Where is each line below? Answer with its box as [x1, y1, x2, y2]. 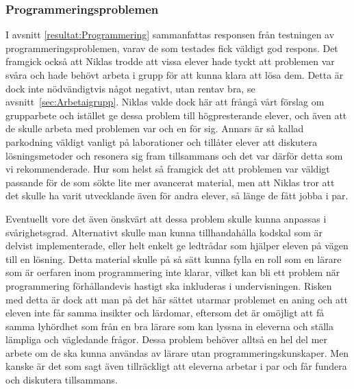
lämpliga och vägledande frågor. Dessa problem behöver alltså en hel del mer [5, 332, 327, 347]
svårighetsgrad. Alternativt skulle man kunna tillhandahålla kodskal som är [5, 225, 323, 239]
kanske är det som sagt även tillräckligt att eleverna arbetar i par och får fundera [5, 359, 347, 373]
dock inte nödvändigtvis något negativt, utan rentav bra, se [5, 81, 255, 95]
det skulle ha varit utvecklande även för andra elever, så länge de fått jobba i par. [5, 188, 349, 203]
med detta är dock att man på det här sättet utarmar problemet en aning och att [5, 292, 348, 306]
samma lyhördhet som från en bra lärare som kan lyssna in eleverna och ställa [5, 318, 334, 333]
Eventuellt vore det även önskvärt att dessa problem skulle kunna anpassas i [5, 211, 327, 225]
